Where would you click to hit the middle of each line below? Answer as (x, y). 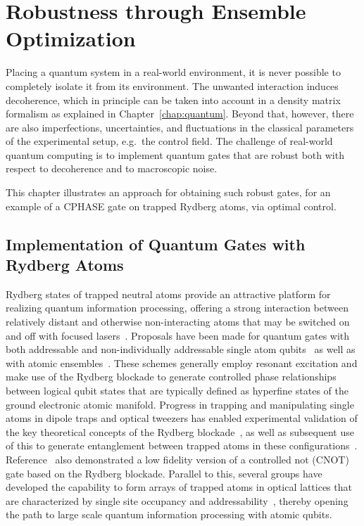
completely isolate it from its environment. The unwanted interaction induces (172, 85)
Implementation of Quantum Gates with (156, 244)
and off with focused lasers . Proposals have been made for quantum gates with (178, 335)
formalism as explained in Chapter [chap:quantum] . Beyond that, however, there (180, 114)
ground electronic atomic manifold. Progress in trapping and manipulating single (180, 404)
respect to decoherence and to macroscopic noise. (112, 168)
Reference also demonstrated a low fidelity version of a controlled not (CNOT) (177, 459)
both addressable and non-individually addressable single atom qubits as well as (181, 349)
